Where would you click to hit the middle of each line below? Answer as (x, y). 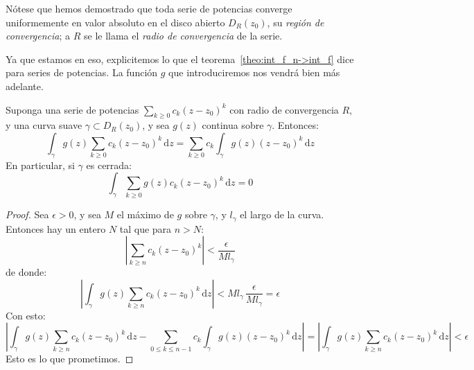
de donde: (26, 272)
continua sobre (233, 125)
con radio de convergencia (284, 109)
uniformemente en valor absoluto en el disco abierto (115, 22)
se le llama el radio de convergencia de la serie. (183, 36)
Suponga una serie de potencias (72, 109)
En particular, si (40, 165)
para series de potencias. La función (82, 72)
